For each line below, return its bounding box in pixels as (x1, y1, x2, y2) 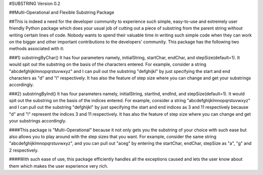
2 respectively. (9, 147, 39, 153)
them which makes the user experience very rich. (9, 163, 109, 169)
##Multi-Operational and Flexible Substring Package (9, 10, 114, 16)
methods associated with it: (9, 46, 64, 52)
